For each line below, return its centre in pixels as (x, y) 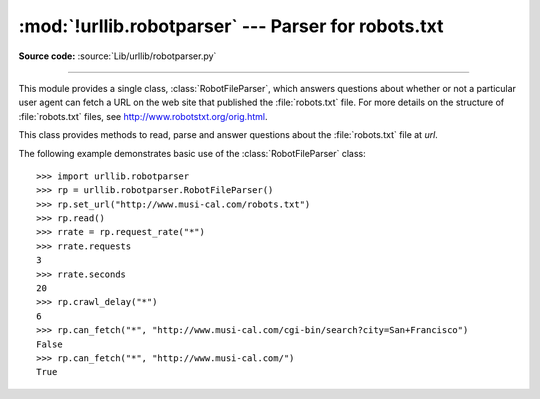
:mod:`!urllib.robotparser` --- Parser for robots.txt (231, 26)
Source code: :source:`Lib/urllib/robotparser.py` (117, 56)
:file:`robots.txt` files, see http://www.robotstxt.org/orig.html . (143, 116)
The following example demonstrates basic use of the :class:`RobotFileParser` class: (192, 153)
